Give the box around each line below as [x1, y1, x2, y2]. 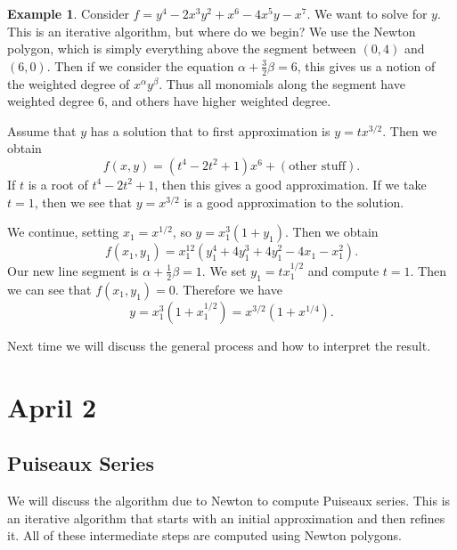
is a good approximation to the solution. [184, 192, 404, 211]
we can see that [7, 279, 92, 298]
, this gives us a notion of [297, 56, 436, 75]
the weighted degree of [7, 74, 130, 93]
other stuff [289, 159, 347, 173]
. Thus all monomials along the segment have [159, 74, 405, 93]
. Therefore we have [175, 279, 282, 298]
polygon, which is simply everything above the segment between [7, 39, 356, 58]
